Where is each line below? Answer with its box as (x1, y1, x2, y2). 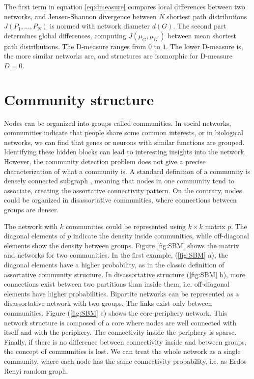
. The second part (173, 21, 226, 31)
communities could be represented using (65, 221, 186, 231)
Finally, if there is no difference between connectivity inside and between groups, (4, 336, 247, 347)
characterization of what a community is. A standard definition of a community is (4, 166, 251, 176)
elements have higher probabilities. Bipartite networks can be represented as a (4, 288, 239, 298)
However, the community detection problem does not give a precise (4, 156, 206, 167)
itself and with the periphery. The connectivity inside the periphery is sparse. (4, 327, 237, 337)
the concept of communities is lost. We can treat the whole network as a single (4, 346, 241, 356)
